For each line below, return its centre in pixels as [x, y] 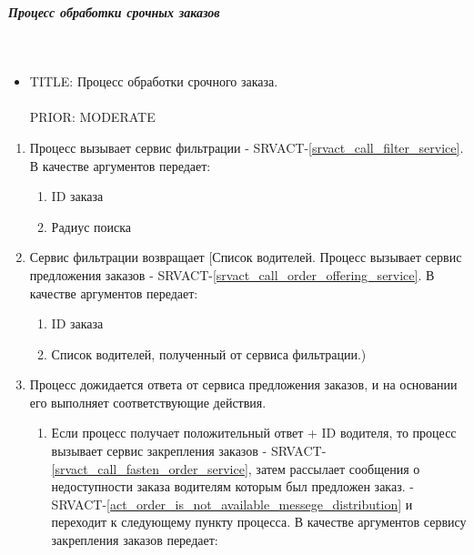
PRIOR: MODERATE [92, 117]
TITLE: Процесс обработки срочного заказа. [154, 81]
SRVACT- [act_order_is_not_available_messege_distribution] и [232, 504]
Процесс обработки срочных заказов [114, 11]
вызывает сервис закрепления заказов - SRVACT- [189, 451]
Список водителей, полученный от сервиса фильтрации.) [209, 353]
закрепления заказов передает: [135, 540]
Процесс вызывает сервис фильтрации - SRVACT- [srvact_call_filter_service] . [247, 147]
